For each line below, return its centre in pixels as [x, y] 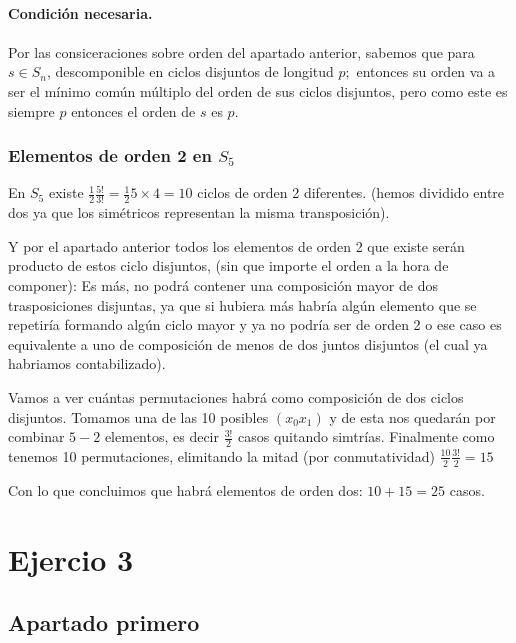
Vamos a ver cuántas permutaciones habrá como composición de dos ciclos [236, 396]
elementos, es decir [161, 436]
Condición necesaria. [80, 12]
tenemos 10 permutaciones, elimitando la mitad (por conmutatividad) [221, 455]
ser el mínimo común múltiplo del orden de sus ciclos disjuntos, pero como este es [258, 90]
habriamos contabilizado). [87, 363]
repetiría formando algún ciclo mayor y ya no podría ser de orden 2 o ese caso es [255, 324]
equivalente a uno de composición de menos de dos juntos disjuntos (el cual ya [248, 343]
